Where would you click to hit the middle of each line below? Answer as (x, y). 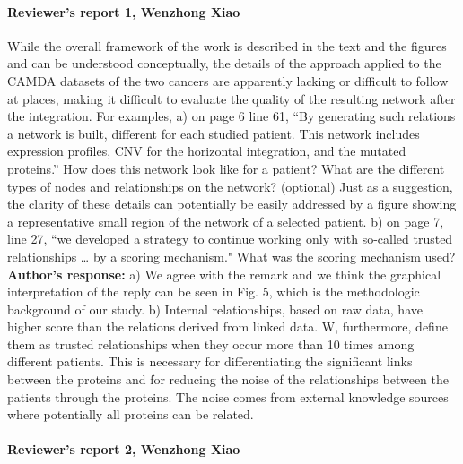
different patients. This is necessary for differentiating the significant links (210, 361)
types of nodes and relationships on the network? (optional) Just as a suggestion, (230, 186)
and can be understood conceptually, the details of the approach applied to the (224, 63)
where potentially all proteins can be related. (131, 414)
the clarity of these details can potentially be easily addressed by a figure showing (232, 204)
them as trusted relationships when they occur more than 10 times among (211, 344)
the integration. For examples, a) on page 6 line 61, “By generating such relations (231, 116)
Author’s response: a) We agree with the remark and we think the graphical (224, 274)
